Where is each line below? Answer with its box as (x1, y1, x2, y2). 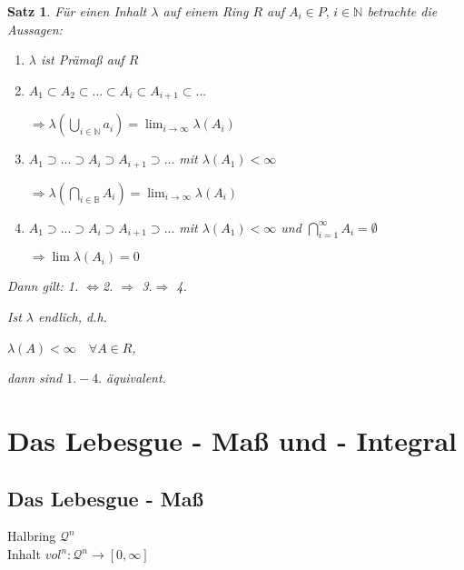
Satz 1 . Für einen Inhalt (7, 2, 147, 20)
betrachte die (367, 2, 438, 20)
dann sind (7, 368, 63, 387)
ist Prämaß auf (40, 50, 124, 69)
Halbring (7, 526, 56, 545)
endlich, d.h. (37, 307, 107, 326)
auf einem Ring (163, 2, 249, 20)
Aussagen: (7, 19, 63, 38)
